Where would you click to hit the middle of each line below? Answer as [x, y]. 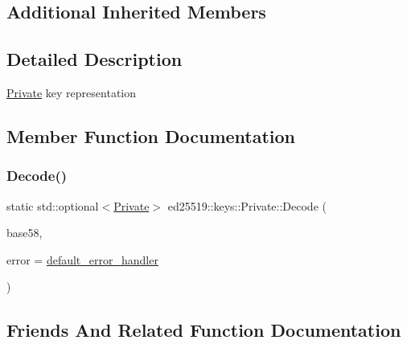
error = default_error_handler [82, 259]
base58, [25, 233]
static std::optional [53, 205]
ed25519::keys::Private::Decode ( [247, 205]
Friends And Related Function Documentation [204, 330]
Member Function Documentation [151, 135]
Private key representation [72, 92]
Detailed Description [95, 59]
